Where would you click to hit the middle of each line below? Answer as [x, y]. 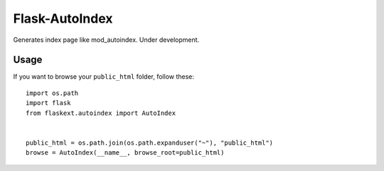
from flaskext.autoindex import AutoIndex [101, 113]
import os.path [52, 93]
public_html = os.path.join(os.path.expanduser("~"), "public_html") [150, 143]
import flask [48, 103]
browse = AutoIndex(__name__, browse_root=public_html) [125, 153]
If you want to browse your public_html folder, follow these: [104, 77]
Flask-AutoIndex [63, 18]
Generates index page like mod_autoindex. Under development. [106, 40]
